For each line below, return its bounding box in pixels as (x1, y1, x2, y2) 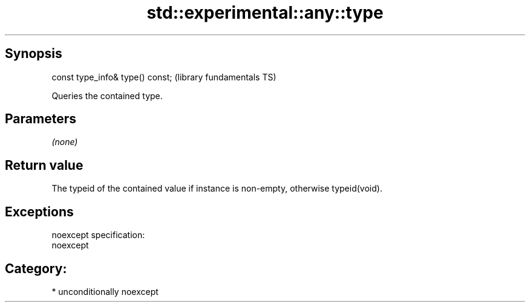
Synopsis (5, 46, 62, 62)
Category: (5, 260, 67, 276)
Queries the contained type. (51, 90, 163, 101)
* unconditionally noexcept (51, 286, 159, 297)
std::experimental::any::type (146, 2, 384, 23)
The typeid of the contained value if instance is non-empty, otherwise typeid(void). (51, 183, 382, 194)
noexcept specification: (51, 230, 145, 241)
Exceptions (5, 204, 74, 219)
